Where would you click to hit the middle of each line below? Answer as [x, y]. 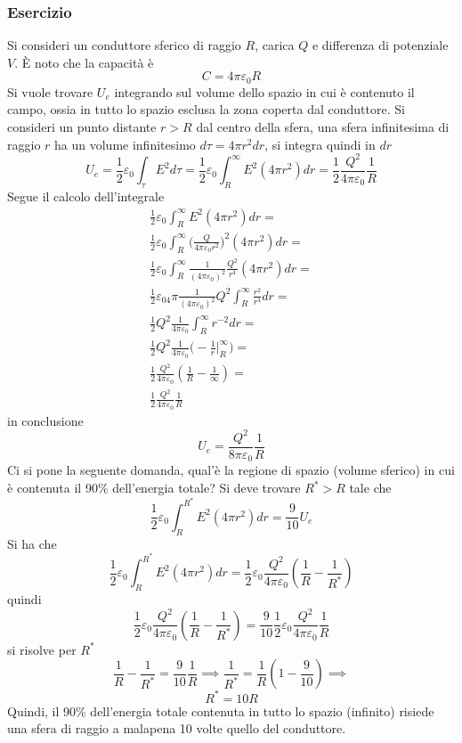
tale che [370, 488]
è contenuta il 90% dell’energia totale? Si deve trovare [154, 488]
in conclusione [45, 420]
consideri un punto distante [82, 127]
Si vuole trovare [50, 91]
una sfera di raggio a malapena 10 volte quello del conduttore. [177, 728]
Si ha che [32, 543]
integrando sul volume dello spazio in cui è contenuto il [264, 91]
